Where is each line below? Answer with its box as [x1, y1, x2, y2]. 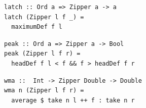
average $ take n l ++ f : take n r [11, 96, 135, 104]
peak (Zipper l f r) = [4, 50, 81, 58]
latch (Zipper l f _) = [4, 13, 84, 21]
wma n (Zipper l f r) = [4, 87, 84, 94]
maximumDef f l [11, 23, 62, 31]
